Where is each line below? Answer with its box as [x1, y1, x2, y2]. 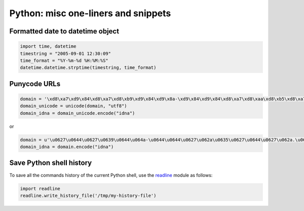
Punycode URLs [9, 79, 61, 88]
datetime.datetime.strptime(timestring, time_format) [20, 65, 157, 71]
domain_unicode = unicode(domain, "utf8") [20, 103, 127, 109]
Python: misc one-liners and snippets [9, 8, 171, 19]
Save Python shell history [9, 159, 92, 167]
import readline [20, 186, 61, 191]
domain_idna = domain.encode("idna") [20, 144, 114, 150]
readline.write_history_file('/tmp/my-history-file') [20, 193, 157, 198]
